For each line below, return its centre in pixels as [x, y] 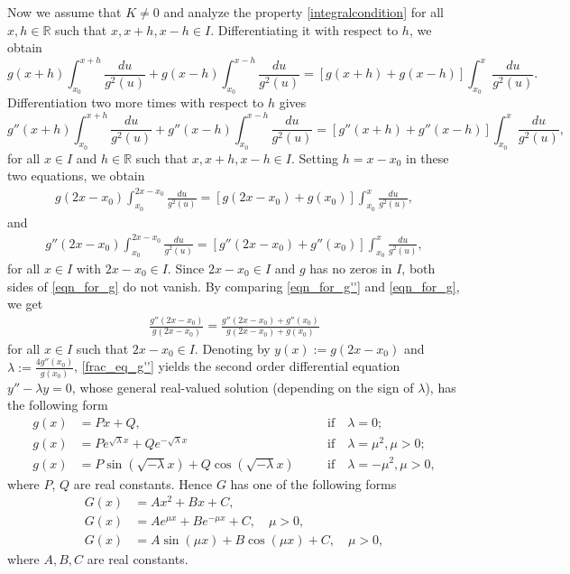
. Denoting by [232, 348]
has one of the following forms [313, 483]
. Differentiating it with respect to [304, 29]
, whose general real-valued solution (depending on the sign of [243, 387]
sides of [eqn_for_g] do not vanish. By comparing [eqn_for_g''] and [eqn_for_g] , [234, 286]
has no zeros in [351, 268]
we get [25, 304]
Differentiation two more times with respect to [136, 102]
